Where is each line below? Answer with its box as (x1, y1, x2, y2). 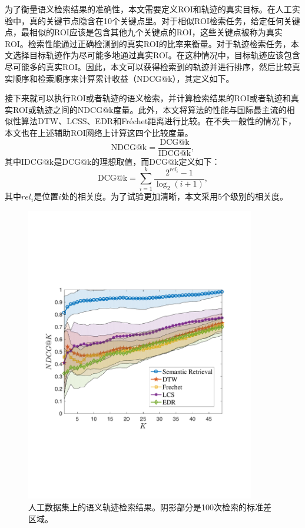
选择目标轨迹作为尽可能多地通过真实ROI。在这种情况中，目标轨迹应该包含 (12, 49, 300, 61)
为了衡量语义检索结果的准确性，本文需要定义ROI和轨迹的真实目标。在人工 (5, 3, 292, 15)
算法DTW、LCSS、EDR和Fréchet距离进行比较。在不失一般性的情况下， (21, 115, 297, 127)
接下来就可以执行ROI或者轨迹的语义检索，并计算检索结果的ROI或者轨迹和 (5, 92, 291, 104)
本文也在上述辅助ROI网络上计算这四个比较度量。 (5, 126, 193, 138)
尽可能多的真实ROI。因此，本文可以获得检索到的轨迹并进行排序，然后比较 (5, 60, 292, 72)
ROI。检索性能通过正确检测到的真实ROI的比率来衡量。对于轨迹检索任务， (5, 37, 291, 49)
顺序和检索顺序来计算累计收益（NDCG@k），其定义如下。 (12, 72, 234, 84)
